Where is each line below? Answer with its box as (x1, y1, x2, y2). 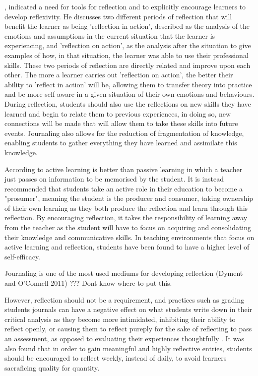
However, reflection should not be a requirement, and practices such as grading (4, 294, 245, 305)
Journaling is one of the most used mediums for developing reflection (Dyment (4, 268, 243, 278)
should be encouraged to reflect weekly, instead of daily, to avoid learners (4, 353, 227, 363)
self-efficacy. (4, 251, 41, 261)
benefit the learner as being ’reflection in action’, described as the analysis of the (4, 21, 250, 31)
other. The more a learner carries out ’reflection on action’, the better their (4, 69, 233, 80)
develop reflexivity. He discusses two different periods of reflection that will (4, 11, 232, 21)
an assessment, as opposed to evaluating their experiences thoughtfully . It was (4, 333, 244, 343)
